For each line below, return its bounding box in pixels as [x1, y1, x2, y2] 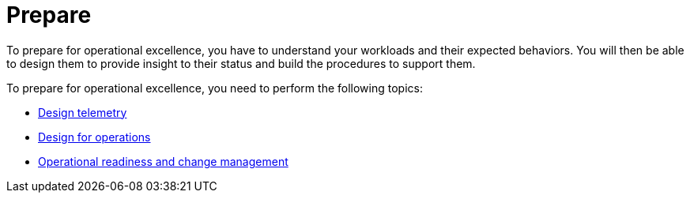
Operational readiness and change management [38, 154, 288, 168]
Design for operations [38, 130, 151, 144]
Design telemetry [38, 105, 127, 119]
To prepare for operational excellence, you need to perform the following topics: [6, 81, 423, 95]
